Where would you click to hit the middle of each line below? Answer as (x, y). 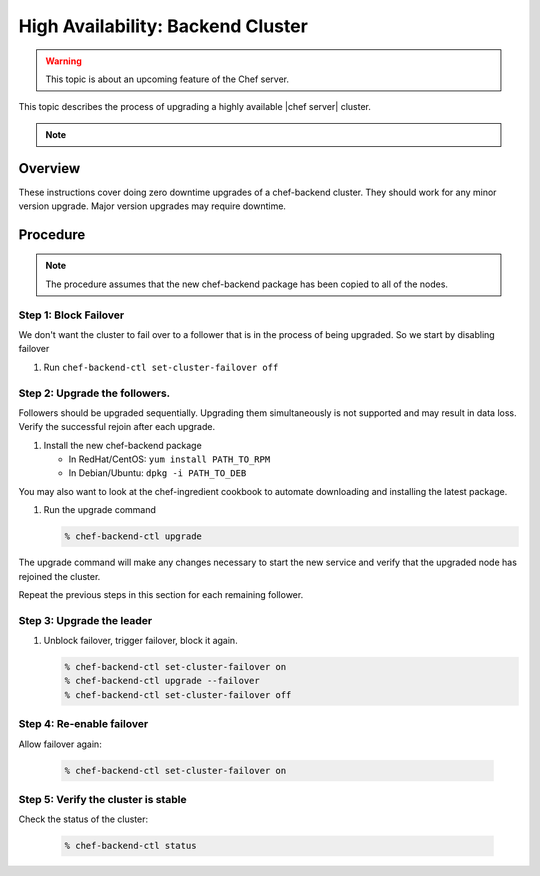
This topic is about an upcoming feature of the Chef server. (167, 79)
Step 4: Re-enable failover (83, 724)
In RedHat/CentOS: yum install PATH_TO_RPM (169, 459)
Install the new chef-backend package (122, 445)
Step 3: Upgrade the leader (85, 620)
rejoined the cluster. (59, 576)
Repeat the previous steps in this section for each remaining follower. (161, 594)
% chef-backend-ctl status (130, 846)
